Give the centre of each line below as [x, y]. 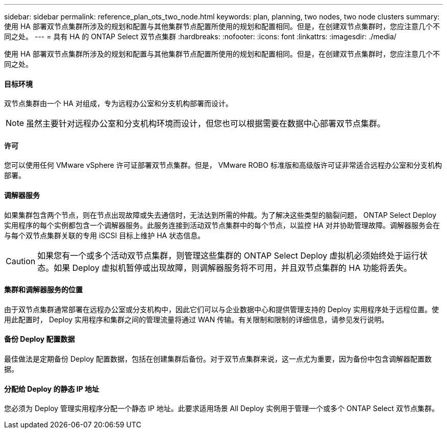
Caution [21, 261]
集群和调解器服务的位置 [43, 290]
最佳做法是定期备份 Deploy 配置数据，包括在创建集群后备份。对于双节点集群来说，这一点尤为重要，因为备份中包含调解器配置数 [218, 359]
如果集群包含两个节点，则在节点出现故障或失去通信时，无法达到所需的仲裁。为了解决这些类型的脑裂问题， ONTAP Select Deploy [220, 215]
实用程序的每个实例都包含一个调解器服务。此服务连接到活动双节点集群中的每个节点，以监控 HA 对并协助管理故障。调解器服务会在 [222, 225]
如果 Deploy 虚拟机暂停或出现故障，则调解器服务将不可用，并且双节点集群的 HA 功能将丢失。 [233, 268]
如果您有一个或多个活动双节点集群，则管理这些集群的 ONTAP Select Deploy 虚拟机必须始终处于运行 [228, 255]
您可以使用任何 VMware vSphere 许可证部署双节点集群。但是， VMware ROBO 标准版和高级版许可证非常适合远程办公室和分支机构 [223, 165]
